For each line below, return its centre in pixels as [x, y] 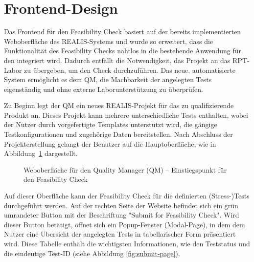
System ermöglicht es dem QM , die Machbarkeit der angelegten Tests [108, 79]
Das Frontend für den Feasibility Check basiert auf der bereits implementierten [123, 32]
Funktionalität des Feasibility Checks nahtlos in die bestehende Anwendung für [123, 51]
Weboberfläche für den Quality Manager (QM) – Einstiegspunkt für [125, 169]
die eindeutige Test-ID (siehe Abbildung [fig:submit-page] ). [92, 253]
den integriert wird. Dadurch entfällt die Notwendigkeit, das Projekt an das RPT [126, 60]
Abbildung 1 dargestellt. [41, 153]
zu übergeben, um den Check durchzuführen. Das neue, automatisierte [130, 70]
